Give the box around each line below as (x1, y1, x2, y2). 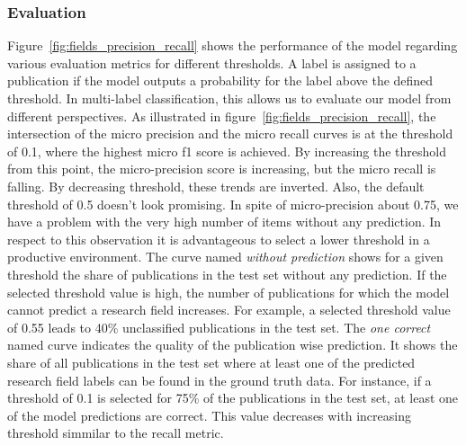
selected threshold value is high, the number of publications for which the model (7, 282, 450, 301)
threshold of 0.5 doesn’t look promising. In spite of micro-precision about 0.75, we (7, 194, 459, 213)
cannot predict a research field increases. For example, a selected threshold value (7, 300, 451, 319)
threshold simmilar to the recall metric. (7, 423, 224, 442)
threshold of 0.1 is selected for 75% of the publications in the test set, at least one (7, 388, 459, 407)
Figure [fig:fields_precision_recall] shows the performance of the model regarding (7, 36, 458, 55)
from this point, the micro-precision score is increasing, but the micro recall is (7, 159, 436, 178)
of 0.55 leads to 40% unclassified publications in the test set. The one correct (7, 317, 431, 336)
